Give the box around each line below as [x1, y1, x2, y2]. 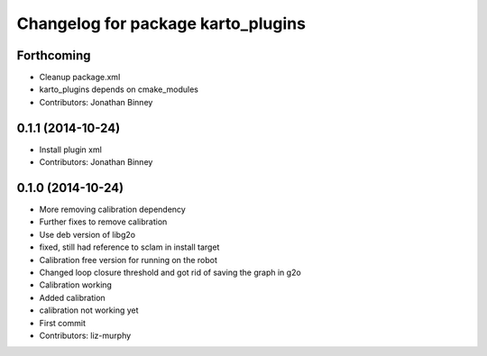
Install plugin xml [39, 144, 103, 155]
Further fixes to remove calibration [39, 216, 168, 227]
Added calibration [39, 292, 106, 303]
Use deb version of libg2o [39, 229, 135, 240]
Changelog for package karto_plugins [16, 14, 307, 33]
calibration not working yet [39, 305, 139, 315]
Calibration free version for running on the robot [39, 254, 218, 265]
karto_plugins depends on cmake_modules [39, 84, 198, 95]
